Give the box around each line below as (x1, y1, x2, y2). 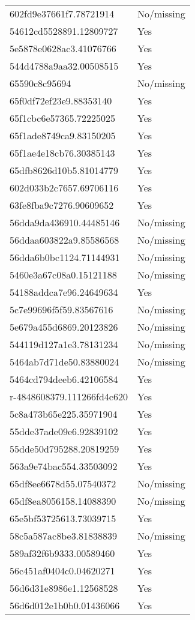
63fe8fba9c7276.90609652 (10, 198, 114, 212)
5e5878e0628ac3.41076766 (10, 41, 116, 55)
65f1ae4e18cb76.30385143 (10, 146, 115, 160)
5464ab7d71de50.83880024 (10, 355, 119, 369)
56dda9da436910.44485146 (10, 215, 120, 229)
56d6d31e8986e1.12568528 (10, 581, 118, 595)
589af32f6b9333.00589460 (10, 546, 115, 560)
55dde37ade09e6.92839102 (10, 424, 118, 438)
